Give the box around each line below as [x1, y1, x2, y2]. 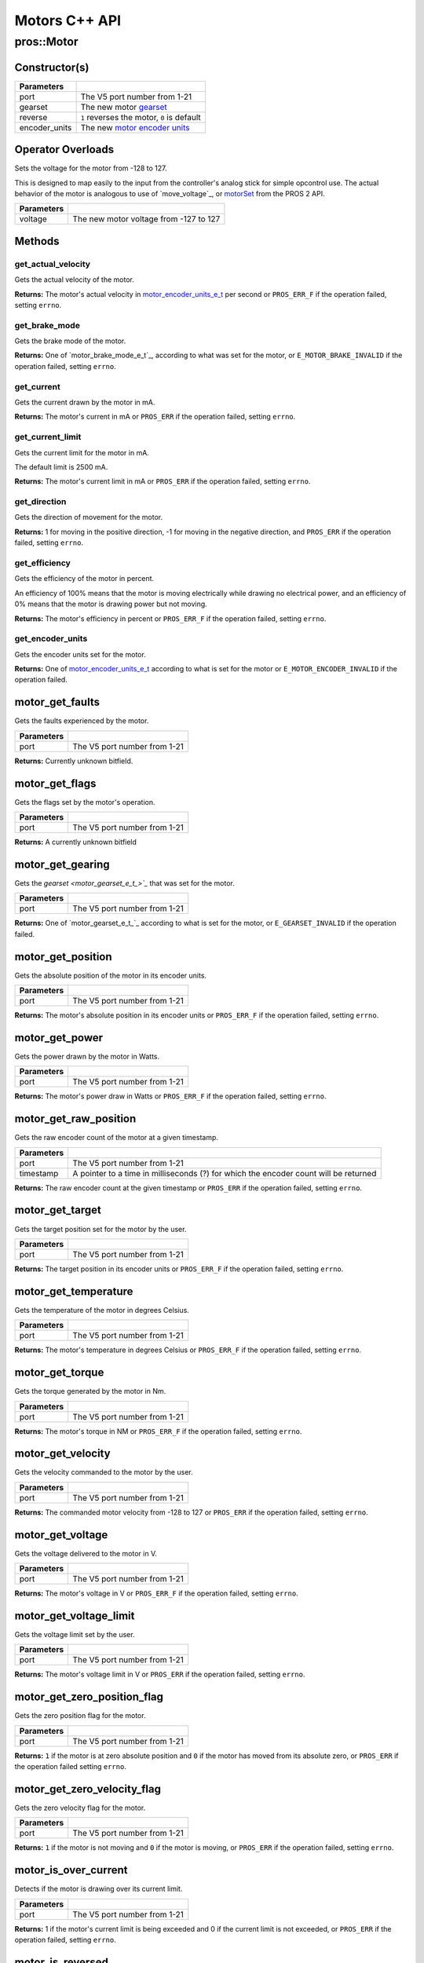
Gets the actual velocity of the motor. [14, 275, 135, 284]
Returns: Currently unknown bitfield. [14, 756, 133, 766]
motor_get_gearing [14, 857, 110, 871]
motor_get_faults [14, 696, 100, 709]
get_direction [14, 496, 67, 507]
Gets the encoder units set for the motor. [14, 649, 147, 659]
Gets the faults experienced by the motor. [14, 716, 149, 726]
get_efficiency [14, 557, 71, 568]
